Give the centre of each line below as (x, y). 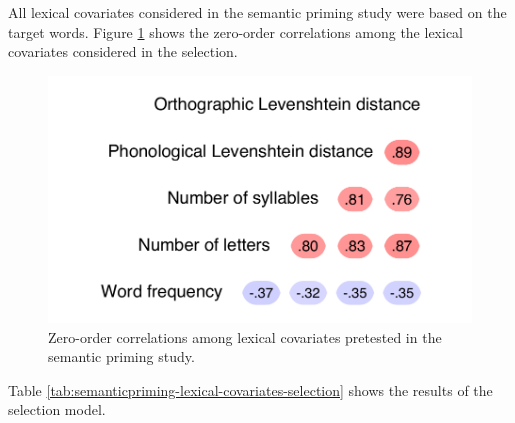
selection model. (57, 409)
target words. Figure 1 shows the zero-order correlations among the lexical (235, 31)
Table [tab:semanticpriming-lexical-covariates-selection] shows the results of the (250, 389)
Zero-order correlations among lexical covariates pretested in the (245, 336)
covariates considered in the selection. (123, 51)
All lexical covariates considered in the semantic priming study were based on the (257, 12)
